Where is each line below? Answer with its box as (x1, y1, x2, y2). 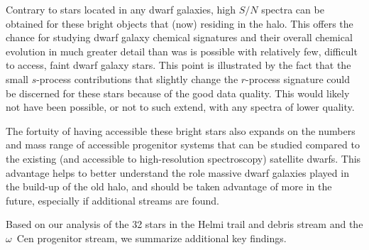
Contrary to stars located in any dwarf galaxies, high (6, 2, 236, 16)
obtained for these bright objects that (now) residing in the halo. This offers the (6, 16, 353, 31)
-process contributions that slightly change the (36, 71, 238, 86)
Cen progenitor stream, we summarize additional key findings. (16, 230, 287, 245)
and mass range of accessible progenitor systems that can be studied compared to (6, 137, 360, 152)
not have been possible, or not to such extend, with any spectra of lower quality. (6, 99, 355, 114)
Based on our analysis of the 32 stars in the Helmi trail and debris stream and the (6, 217, 363, 232)
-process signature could (246, 71, 351, 86)
